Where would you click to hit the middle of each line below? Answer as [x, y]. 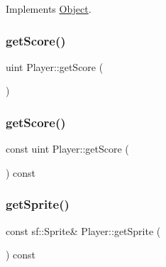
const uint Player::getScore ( [67, 149]
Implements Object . [49, 9]
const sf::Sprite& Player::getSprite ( [83, 230]
